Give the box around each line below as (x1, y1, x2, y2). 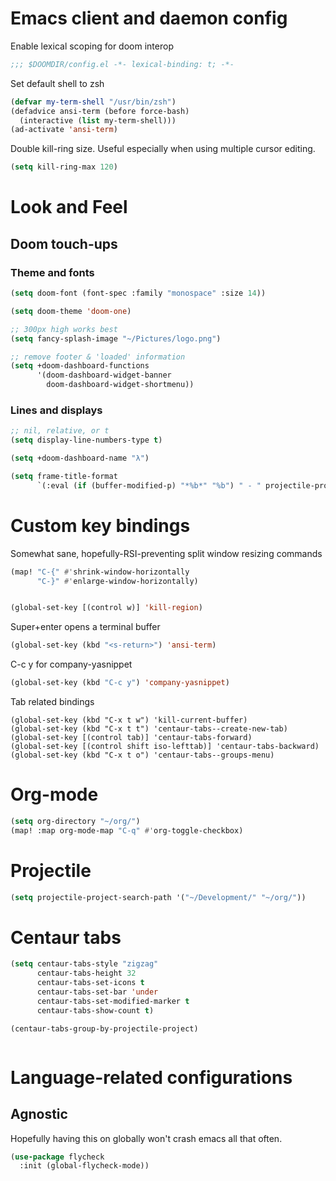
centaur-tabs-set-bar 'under (36, 987, 159, 997)
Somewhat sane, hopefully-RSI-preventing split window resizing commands (10, 547, 323, 559)
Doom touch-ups (10, 235, 118, 252)
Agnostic (10, 1106, 68, 1123)
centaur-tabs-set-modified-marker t (36, 996, 190, 1006)
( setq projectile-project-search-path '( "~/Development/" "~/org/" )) (10, 892, 307, 902)
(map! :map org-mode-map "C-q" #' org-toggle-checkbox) (10, 825, 244, 836)
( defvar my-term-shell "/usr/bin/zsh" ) (10, 97, 177, 107)
